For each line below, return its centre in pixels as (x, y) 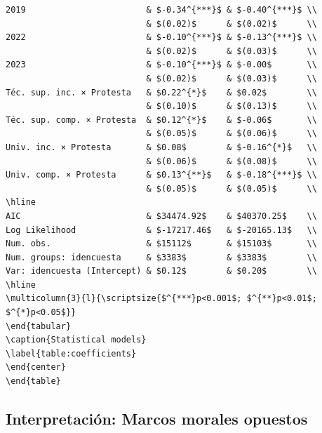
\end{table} (33, 381)
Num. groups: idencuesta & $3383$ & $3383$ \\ (161, 257)
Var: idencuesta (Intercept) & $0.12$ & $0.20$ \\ (161, 271)
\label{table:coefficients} (71, 353)
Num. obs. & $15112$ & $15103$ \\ (161, 244)
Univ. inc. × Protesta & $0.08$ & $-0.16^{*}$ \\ (161, 147)
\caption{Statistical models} (76, 340)
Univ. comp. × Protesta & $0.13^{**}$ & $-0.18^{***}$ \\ (161, 175)
